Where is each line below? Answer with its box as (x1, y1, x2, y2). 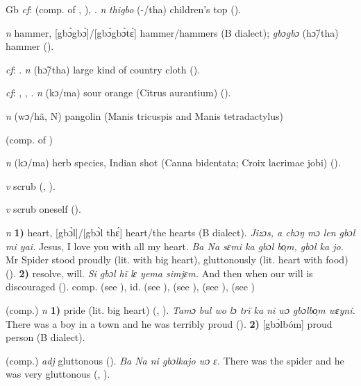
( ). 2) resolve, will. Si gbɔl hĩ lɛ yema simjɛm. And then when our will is (6, 265, 313, 280)
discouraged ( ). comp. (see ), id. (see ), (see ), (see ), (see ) (6, 279, 255, 294)
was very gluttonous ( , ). (6, 367, 110, 381)
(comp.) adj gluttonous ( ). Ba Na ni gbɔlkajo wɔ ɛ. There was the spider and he (6, 353, 344, 367)
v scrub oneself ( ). (6, 202, 81, 216)
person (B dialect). (6, 330, 85, 344)
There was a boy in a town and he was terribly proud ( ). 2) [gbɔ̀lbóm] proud (6, 316, 333, 331)
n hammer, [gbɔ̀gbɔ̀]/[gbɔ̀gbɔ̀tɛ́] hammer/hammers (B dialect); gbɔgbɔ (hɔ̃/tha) (6, 25, 339, 40)
